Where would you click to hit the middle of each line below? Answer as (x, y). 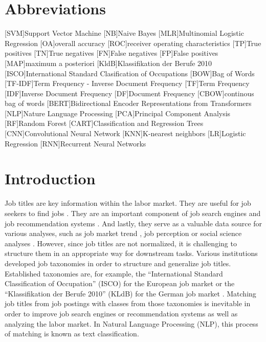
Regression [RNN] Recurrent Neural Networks (75, 143)
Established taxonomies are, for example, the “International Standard (114, 273)
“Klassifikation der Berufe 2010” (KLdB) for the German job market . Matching (130, 293)
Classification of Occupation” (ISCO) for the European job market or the (120, 283)
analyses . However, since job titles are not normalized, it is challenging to (121, 243)
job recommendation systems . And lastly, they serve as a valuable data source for (134, 223)
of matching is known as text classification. (72, 334)
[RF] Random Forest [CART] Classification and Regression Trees (104, 123)
